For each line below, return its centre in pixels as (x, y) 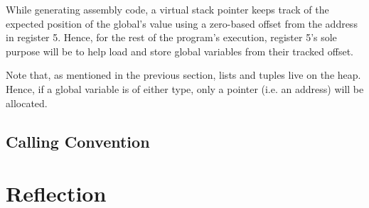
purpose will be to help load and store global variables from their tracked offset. (180, 51)
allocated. (27, 103)
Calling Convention (78, 141)
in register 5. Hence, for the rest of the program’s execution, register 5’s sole (171, 37)
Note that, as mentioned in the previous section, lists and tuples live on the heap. (183, 75)
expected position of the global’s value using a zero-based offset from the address (182, 23)
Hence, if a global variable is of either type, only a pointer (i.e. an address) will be (185, 88)
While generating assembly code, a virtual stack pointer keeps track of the (167, 9)
